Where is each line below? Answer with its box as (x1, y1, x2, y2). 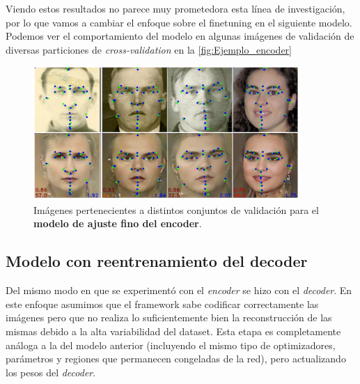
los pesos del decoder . (6, 364, 96, 379)
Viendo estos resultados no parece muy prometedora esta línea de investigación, (6, 1, 345, 15)
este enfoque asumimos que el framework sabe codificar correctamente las (6, 296, 319, 311)
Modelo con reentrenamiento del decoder (6, 250, 308, 272)
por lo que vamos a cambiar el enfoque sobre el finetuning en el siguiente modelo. (6, 15, 352, 29)
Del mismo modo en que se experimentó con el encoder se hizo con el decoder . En (6, 283, 352, 298)
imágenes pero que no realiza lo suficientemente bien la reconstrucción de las (6, 310, 332, 325)
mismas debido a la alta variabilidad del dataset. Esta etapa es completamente (6, 324, 341, 339)
